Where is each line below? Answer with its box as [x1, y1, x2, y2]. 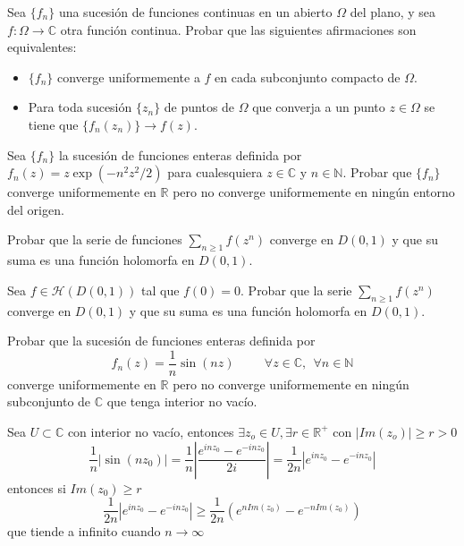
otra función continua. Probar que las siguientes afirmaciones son [60, 20, 417, 38]
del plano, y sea [350, 3, 436, 21]
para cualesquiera [167, 163, 263, 182]
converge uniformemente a [57, 67, 200, 86]
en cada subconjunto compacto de [215, 67, 401, 86]
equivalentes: [7, 38, 77, 56]
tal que [140, 280, 180, 299]
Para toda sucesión [28, 98, 132, 116]
